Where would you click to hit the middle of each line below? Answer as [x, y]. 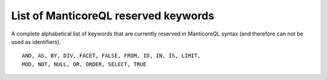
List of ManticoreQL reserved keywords [113, 16]
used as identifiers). [36, 42]
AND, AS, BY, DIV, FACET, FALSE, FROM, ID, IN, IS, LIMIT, [111, 56]
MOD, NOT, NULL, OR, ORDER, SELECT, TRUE [84, 64]
